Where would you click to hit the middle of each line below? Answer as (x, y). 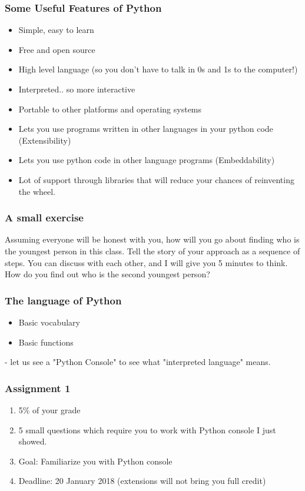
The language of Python (63, 300)
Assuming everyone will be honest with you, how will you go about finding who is (152, 239)
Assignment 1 (38, 388)
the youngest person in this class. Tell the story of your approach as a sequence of (152, 251)
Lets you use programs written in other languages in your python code (146, 129)
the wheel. (37, 191)
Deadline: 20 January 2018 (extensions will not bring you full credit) (142, 481)
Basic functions (46, 342)
